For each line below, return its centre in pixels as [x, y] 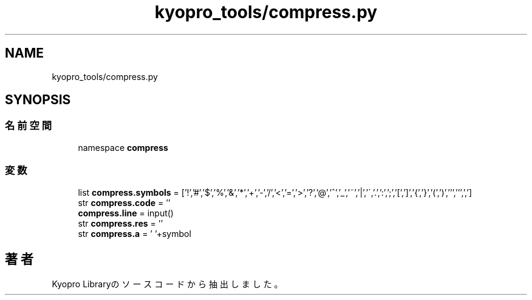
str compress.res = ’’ [121, 223]
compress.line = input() [126, 213]
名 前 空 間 [29, 126]
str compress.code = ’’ [124, 202]
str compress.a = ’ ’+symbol [135, 233]
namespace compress [123, 147]
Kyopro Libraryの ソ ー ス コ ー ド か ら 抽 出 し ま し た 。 [167, 284]
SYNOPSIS [38, 100]
